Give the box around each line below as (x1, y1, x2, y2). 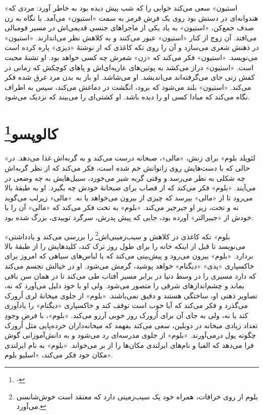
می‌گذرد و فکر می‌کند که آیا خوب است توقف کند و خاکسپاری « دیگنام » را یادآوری (5, 300, 248, 310)
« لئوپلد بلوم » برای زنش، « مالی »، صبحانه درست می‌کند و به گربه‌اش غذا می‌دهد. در (5, 152, 255, 163)
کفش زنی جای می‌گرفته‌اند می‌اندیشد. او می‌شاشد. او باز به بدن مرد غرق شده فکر (5, 72, 255, 82)
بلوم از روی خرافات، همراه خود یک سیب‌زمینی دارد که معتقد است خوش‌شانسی (16, 391, 258, 401)
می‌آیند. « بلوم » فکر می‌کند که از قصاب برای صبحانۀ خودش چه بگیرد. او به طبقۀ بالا (5, 182, 256, 193)
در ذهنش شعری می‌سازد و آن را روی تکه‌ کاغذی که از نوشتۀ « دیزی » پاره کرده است (5, 42, 259, 53)
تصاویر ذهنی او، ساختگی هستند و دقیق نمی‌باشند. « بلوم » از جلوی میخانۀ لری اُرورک (5, 290, 257, 300)
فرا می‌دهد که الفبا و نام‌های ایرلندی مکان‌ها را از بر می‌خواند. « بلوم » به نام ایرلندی (5, 339, 254, 350)
